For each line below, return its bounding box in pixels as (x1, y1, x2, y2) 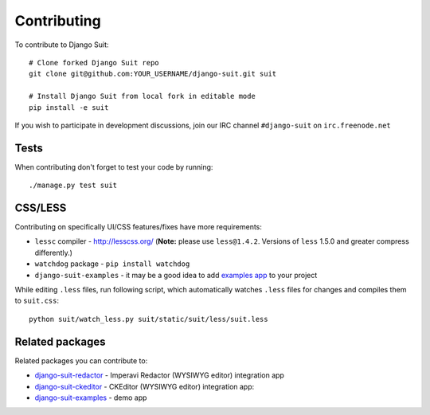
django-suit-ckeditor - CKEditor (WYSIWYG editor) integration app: (34, 382, 255, 391)
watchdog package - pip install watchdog (34, 259, 190, 268)
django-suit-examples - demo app (34, 393, 147, 402)
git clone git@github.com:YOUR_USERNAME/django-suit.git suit (29, 69, 277, 79)
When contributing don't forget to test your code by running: (14, 162, 213, 171)
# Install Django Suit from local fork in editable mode (29, 92, 256, 101)
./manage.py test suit (29, 181, 118, 190)
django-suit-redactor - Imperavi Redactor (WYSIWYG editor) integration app (34, 370, 284, 380)
